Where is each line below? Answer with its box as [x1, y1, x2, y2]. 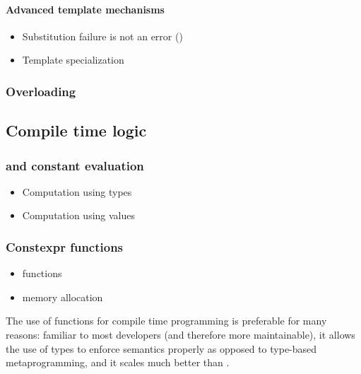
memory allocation [22, 289, 103, 304]
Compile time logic [6, 119, 147, 141]
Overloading [6, 82, 76, 100]
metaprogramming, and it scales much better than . [6, 355, 230, 370]
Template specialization [22, 52, 124, 67]
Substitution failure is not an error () [22, 28, 183, 43]
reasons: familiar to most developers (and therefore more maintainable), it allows [6, 327, 355, 342]
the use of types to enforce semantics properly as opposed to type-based [6, 341, 317, 356]
